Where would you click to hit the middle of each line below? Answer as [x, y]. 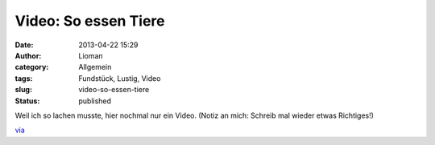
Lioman [91, 55]
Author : [28, 55]
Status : [27, 101]
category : [32, 67]
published [95, 101]
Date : [24, 45]
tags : [24, 78]
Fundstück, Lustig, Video [120, 78]
